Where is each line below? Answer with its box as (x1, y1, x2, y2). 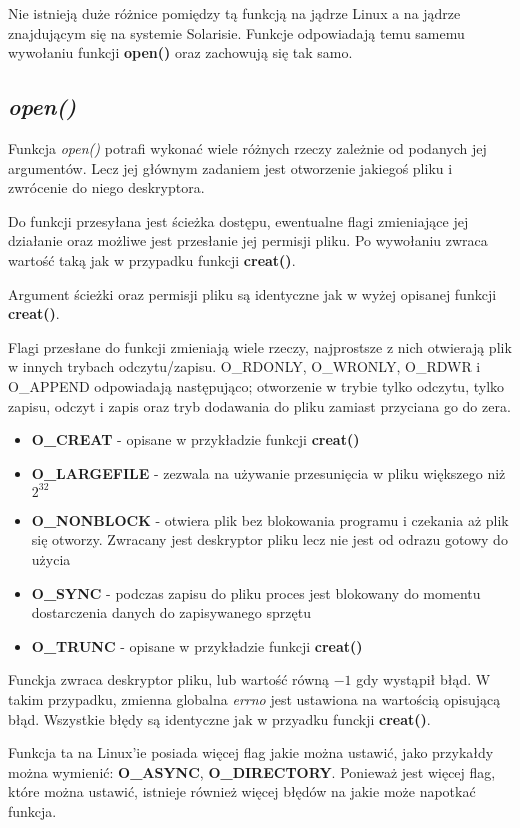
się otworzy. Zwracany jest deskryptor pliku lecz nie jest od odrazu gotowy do (31, 529, 508, 550)
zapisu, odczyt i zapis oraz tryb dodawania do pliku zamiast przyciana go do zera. (8, 395, 511, 416)
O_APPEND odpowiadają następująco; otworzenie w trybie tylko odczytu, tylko (8, 375, 505, 396)
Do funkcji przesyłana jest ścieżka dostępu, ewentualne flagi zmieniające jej (8, 210, 469, 231)
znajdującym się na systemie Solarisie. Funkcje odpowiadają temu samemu (8, 22, 465, 43)
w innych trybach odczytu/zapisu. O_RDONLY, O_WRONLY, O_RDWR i (8, 356, 481, 377)
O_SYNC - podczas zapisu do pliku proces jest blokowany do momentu (31, 582, 481, 603)
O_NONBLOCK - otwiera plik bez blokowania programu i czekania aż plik (31, 509, 509, 530)
